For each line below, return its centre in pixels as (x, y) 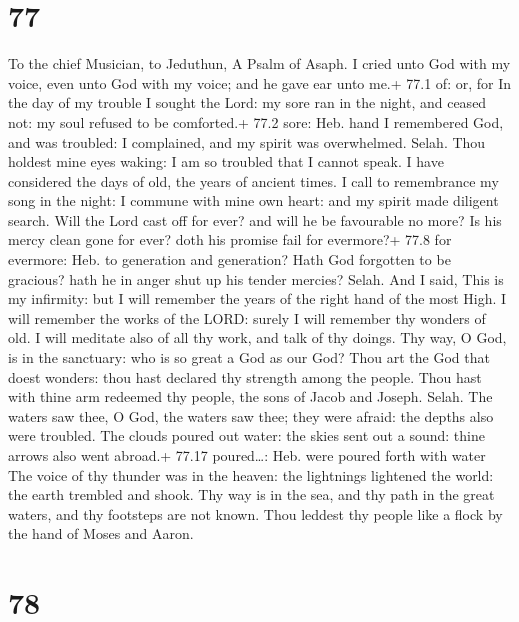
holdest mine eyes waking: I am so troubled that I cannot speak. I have (226, 161)
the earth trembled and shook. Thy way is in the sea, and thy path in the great (251, 494)
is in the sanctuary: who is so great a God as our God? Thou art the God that (249, 357)
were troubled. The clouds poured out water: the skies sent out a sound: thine (246, 435)
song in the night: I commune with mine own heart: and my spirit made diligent (253, 200)
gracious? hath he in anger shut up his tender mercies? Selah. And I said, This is (256, 278)
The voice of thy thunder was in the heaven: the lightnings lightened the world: (251, 474)
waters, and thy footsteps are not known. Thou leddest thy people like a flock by (255, 513)
